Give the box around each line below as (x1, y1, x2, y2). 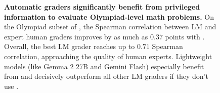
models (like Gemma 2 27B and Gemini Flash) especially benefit (4, 61, 204, 71)
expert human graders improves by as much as (4, 31, 148, 41)
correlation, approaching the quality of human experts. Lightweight (4, 51, 212, 61)
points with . (165, 31, 205, 41)
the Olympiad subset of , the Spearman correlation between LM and (4, 21, 216, 32)
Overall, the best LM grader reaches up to (4, 41, 135, 52)
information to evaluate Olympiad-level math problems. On (4, 11, 214, 22)
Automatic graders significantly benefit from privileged (4, 2, 200, 12)
